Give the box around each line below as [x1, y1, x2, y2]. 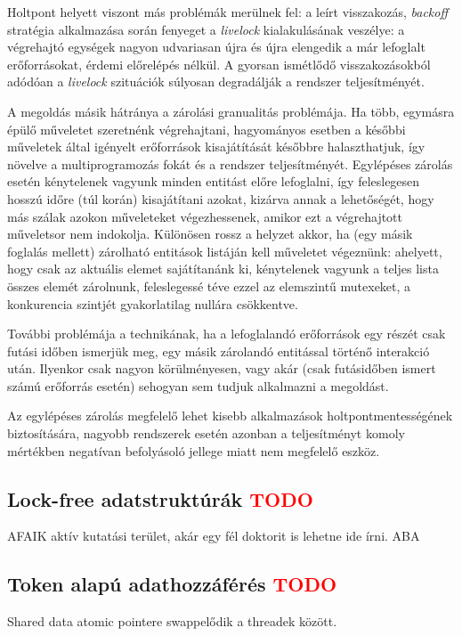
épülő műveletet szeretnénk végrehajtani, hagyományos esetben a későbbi [7, 119, 406, 138]
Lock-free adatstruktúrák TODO [7, 485, 313, 512]
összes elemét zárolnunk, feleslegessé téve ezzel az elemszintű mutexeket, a [7, 276, 411, 295]
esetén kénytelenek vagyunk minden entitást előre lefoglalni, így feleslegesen [7, 172, 420, 191]
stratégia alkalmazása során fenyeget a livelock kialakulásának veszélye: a [7, 20, 405, 38]
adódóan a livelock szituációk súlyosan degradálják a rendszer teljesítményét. [7, 72, 425, 91]
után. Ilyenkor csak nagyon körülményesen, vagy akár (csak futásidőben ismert [7, 359, 436, 378]
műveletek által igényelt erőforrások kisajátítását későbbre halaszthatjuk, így [7, 137, 426, 156]
